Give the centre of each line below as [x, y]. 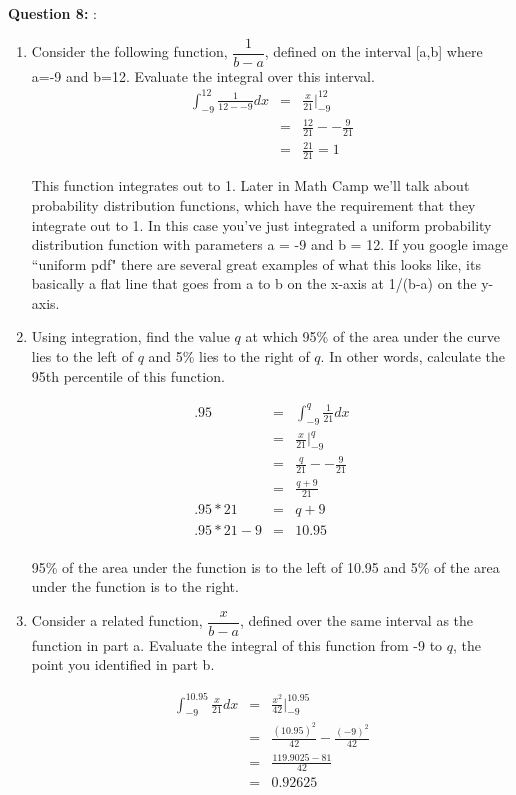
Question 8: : [52, 13]
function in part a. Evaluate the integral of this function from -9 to [237, 644]
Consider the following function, [129, 51]
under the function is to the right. [135, 586]
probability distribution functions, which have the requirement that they [253, 204]
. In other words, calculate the [413, 356]
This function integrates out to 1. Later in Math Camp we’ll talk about [250, 185]
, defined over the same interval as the [356, 620]
